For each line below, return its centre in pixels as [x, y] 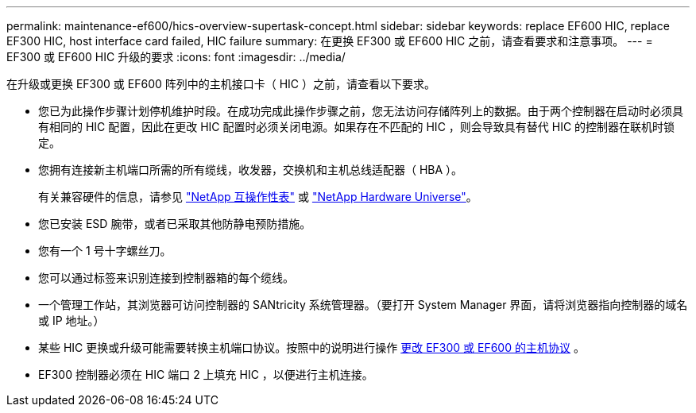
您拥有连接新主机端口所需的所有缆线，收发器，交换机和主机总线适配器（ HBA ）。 [251, 170]
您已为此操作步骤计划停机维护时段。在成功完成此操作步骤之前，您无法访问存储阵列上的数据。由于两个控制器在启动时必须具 [361, 111]
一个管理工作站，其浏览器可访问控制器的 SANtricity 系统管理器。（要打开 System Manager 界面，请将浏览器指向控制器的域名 [363, 305]
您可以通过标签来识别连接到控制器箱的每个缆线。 [166, 278]
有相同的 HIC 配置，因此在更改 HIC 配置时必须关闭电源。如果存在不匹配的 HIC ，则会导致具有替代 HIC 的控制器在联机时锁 [357, 127]
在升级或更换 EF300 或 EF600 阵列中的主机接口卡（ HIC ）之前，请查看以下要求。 [221, 84]
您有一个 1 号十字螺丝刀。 [105, 251]
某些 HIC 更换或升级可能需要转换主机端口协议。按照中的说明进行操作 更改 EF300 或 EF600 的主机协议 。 [311, 347]
